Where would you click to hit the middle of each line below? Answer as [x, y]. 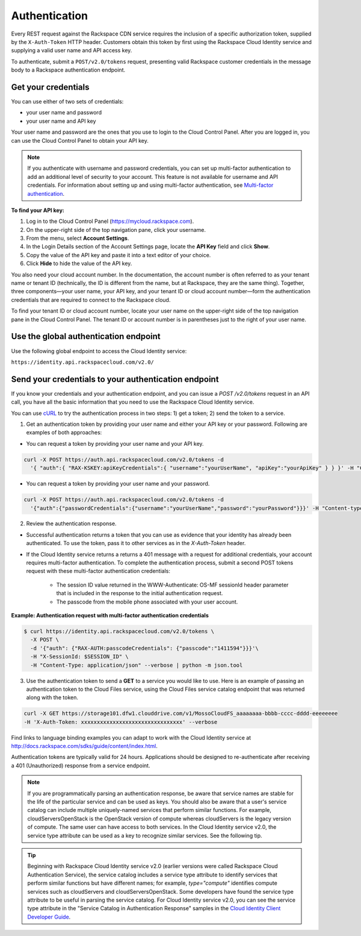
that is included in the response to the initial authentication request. [140, 593]
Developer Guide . [49, 917]
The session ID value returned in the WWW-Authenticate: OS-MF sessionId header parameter [172, 585]
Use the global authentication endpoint [86, 336]
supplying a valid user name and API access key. [72, 51]
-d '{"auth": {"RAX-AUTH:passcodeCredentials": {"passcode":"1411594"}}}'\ [144, 648]
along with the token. [52, 697]
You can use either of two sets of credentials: [67, 102]
